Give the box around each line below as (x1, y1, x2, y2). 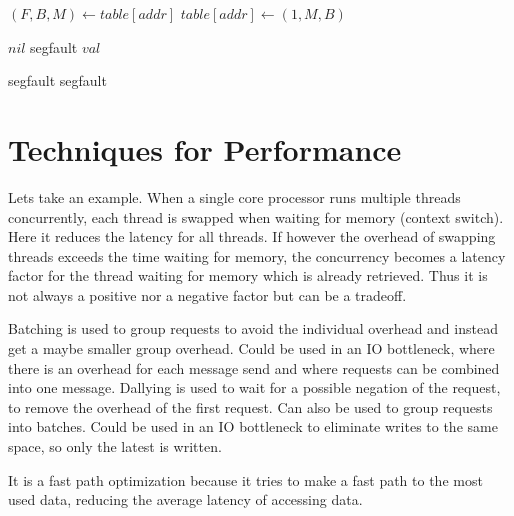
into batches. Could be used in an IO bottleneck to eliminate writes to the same (8, 416, 498, 437)
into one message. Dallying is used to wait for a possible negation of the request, (8, 377, 501, 398)
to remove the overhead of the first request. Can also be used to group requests (8, 396, 493, 417)
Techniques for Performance (8, 128, 402, 169)
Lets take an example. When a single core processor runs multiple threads (8, 186, 461, 207)
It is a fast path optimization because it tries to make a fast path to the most (8, 469, 483, 490)
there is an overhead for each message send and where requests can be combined (8, 357, 500, 378)
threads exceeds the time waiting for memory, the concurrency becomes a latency (8, 245, 506, 266)
